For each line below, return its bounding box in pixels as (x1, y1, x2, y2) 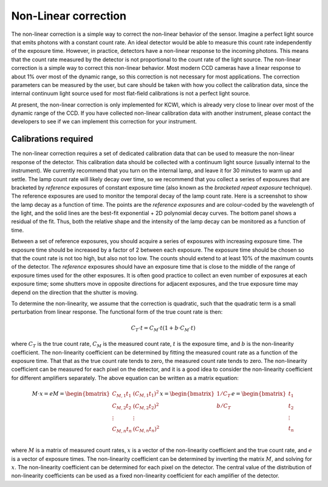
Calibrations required (11, 134, 94, 144)
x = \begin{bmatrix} (160, 390, 215, 397)
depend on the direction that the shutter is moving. (11, 289, 138, 296)
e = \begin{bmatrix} (231, 390, 287, 397)
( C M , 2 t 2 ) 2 (132, 401, 159, 411)
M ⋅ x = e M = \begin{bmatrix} (32, 390, 111, 397)
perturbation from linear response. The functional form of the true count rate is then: (11, 308, 223, 316)
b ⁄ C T (216, 402, 231, 410)
